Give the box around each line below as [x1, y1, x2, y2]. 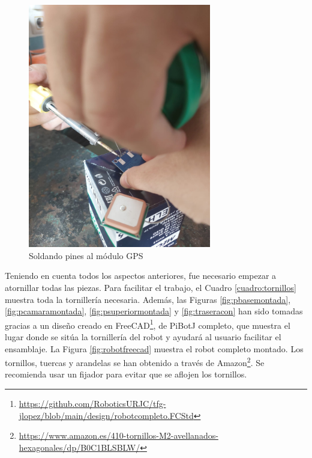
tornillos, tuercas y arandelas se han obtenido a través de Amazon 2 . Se [5, 355, 265, 368]
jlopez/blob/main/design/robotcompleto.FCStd [19, 409, 194, 421]
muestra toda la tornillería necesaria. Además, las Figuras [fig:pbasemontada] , [5, 293, 291, 305]
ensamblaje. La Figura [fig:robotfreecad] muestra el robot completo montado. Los [5, 342, 304, 355]
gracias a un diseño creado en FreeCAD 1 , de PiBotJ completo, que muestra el [5, 317, 290, 331]
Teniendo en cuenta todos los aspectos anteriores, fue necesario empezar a [5, 269, 277, 282]
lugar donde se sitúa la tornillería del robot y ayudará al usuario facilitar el [5, 330, 281, 343]
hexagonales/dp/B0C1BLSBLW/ [19, 441, 140, 453]
